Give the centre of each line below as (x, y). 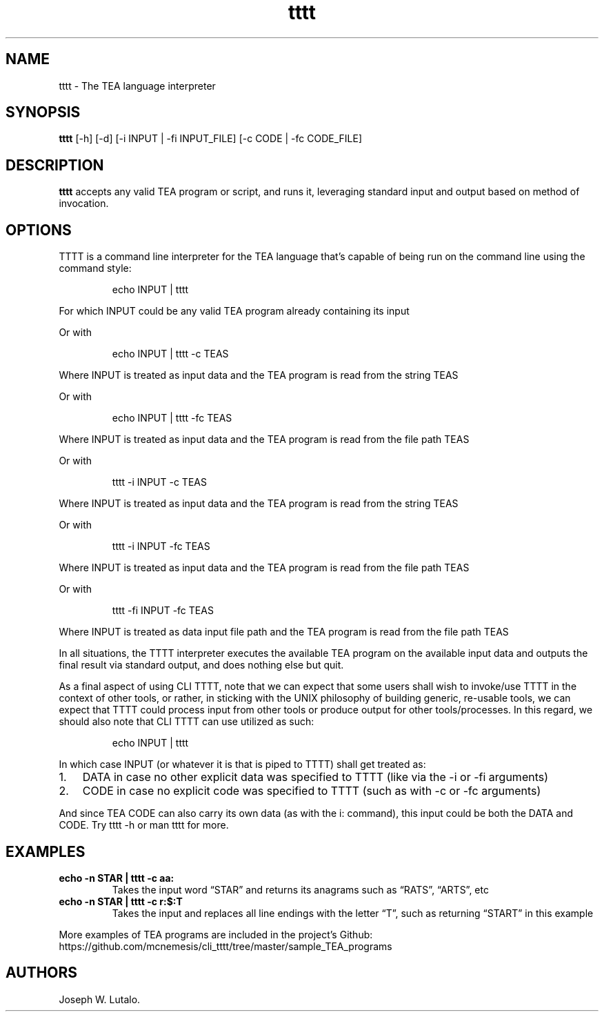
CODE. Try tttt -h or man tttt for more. (144, 825)
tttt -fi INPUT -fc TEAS (163, 611)
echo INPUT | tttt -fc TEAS (172, 418)
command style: (95, 268)
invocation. (84, 204)
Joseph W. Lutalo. (100, 999)
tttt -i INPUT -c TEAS (159, 482)
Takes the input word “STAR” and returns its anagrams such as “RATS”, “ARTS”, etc (300, 889)
